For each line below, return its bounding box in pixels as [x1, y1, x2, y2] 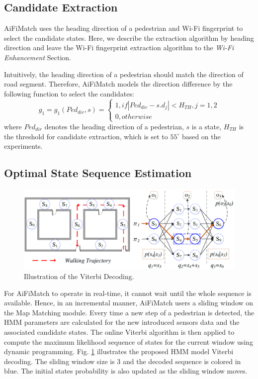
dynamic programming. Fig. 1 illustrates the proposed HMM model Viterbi [4, 346, 234, 357]
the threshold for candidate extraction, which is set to [4, 131, 168, 141]
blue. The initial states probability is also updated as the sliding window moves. [4, 366, 248, 376]
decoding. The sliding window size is [4, 356, 115, 366]
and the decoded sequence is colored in [123, 356, 241, 366]
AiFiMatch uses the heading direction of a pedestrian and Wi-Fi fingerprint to [4, 23, 243, 33]
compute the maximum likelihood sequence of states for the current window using [4, 336, 253, 347]
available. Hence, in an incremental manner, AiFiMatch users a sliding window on [4, 297, 254, 308]
